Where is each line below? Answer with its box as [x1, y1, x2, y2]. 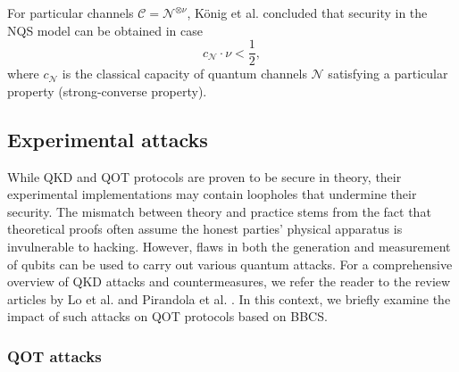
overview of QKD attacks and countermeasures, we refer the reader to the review [7, 272, 451, 291]
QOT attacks [7, 344, 102, 367]
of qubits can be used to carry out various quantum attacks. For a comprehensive [7, 254, 453, 273]
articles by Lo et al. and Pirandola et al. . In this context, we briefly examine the [7, 289, 451, 308]
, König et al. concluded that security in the [187, 4, 428, 21]
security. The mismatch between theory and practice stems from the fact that [7, 202, 431, 220]
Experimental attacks [7, 125, 208, 153]
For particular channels [7, 4, 134, 21]
